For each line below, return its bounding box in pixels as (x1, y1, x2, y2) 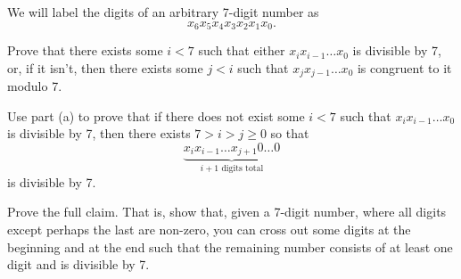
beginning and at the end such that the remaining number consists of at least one (7, 237, 453, 256)
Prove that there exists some (7, 41, 163, 60)
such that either (198, 41, 285, 60)
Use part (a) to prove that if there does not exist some (7, 106, 305, 125)
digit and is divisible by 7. (7, 255, 150, 274)
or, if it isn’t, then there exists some (7, 58, 203, 77)
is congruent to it (357, 58, 452, 77)
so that (270, 124, 309, 143)
